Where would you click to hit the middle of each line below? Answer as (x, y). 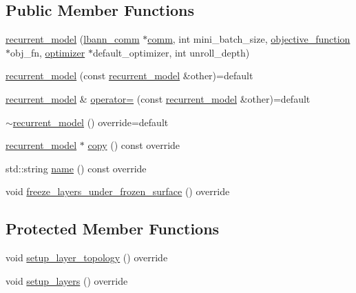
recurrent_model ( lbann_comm (73, 39)
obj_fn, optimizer (48, 52)
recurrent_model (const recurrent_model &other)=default (129, 75)
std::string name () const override (76, 168)
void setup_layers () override (67, 280)
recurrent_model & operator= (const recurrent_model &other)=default (158, 98)
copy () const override (134, 145)
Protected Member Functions (113, 229)
